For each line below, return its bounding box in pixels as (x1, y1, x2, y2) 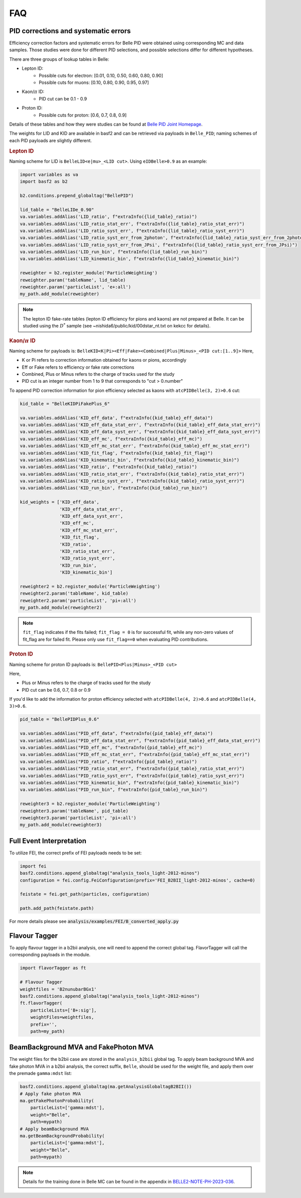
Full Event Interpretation (9, 836, 87, 845)
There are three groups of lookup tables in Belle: (9, 56, 109, 62)
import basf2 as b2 (20, 179, 68, 184)
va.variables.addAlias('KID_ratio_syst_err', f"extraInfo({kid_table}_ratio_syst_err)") (20, 478, 245, 484)
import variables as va (20, 171, 79, 177)
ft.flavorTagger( (20, 1000, 63, 1006)
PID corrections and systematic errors (9, 27, 131, 35)
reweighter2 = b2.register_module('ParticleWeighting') (20, 583, 161, 589)
